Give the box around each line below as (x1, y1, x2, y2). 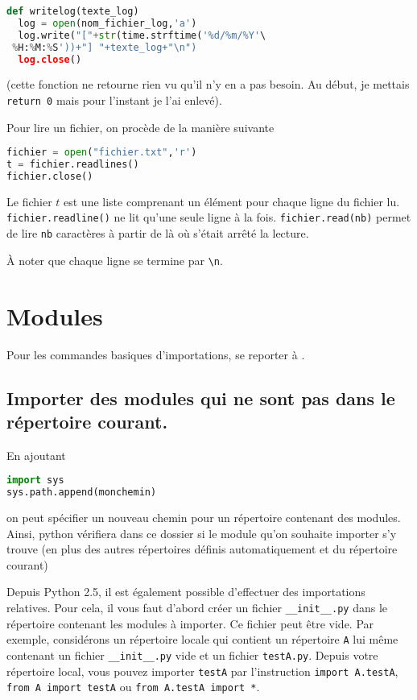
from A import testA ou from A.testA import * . (6, 678, 260, 695)
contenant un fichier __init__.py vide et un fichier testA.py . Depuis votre (6, 646, 378, 663)
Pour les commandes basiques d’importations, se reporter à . (6, 346, 305, 362)
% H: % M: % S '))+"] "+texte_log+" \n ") (12, 41, 197, 53)
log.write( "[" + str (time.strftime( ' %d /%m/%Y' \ (18, 29, 266, 41)
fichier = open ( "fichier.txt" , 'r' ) (6, 147, 197, 159)
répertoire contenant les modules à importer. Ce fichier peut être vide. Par (6, 615, 374, 632)
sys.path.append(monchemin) (6, 487, 157, 499)
